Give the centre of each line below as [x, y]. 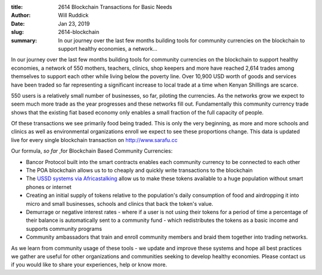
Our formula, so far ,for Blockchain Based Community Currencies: [92, 151]
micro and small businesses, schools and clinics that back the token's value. [120, 203]
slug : [17, 32]
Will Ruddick [73, 16]
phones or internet [49, 187]
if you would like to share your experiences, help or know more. [89, 265]
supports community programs [64, 228]
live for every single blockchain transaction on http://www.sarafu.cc [95, 140]
